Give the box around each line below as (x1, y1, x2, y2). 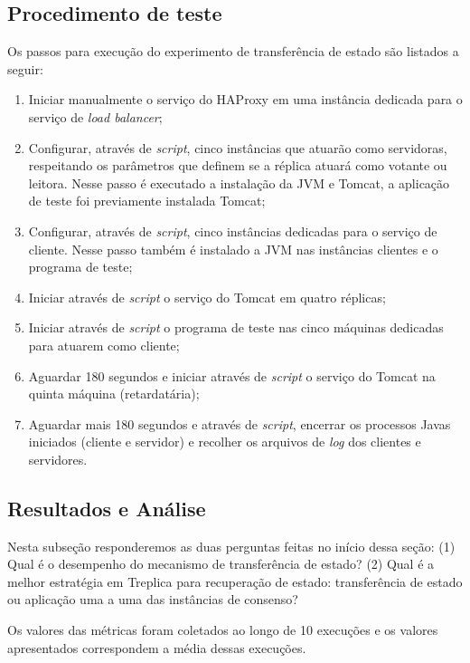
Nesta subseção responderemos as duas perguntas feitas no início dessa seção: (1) (7, 536, 456, 555)
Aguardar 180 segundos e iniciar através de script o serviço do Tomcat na (28, 366, 436, 385)
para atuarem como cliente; (28, 335, 180, 354)
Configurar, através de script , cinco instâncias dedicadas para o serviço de (28, 221, 437, 240)
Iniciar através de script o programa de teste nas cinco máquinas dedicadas (28, 318, 444, 337)
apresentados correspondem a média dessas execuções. (7, 638, 306, 657)
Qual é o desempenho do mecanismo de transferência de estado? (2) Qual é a (7, 554, 435, 573)
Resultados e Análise (7, 494, 206, 522)
